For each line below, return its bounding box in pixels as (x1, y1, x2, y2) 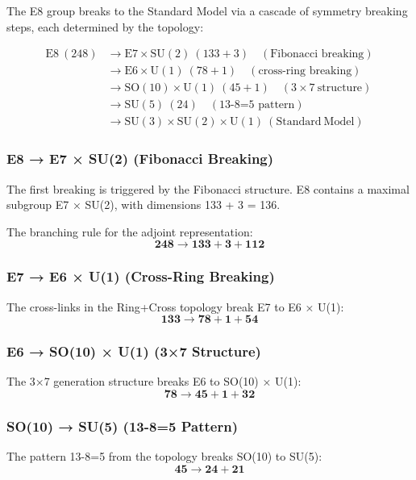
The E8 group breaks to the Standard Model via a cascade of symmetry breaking (6, 2, 408, 19)
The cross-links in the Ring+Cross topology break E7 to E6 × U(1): (6, 298, 344, 315)
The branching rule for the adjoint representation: (6, 223, 253, 240)
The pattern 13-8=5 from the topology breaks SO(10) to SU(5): (6, 448, 322, 465)
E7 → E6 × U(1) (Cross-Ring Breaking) (6, 266, 275, 286)
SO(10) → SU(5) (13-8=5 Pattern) (6, 415, 238, 436)
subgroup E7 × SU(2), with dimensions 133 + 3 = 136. (6, 196, 281, 213)
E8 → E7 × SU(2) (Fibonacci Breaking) (6, 148, 274, 169)
